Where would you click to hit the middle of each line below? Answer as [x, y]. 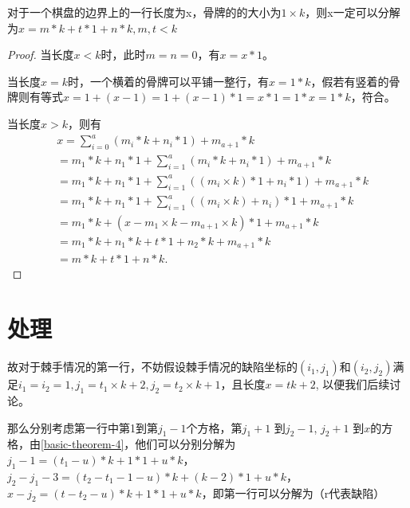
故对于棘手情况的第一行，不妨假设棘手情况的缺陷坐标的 [152, 367]
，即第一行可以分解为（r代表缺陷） [293, 492]
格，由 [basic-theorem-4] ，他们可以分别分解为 [122, 444]
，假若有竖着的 [350, 81]
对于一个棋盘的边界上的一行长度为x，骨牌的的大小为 [144, 12]
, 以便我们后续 [353, 384]
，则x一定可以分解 [353, 12]
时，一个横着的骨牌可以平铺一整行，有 [168, 81]
